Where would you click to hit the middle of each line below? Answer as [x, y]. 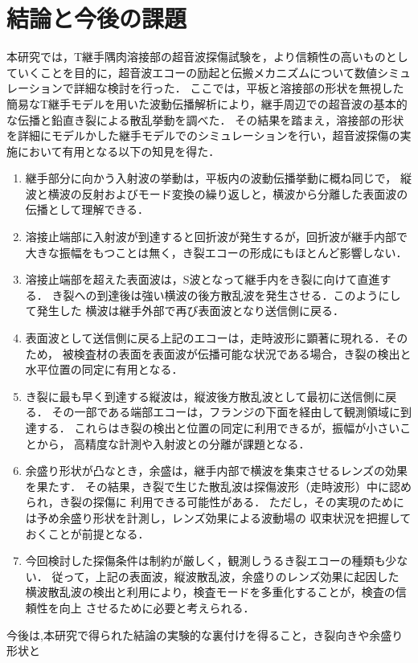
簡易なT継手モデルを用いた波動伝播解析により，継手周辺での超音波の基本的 [207, 103]
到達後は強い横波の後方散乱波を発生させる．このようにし [249, 295]
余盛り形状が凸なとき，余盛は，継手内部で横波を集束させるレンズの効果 [217, 471]
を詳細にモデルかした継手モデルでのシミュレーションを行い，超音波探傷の [203, 135]
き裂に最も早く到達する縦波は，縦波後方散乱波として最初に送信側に [205, 396]
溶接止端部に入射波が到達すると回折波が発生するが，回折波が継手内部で [216, 237]
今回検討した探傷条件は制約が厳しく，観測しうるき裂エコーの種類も [205, 561]
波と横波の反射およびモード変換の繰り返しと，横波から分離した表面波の [217, 193]
